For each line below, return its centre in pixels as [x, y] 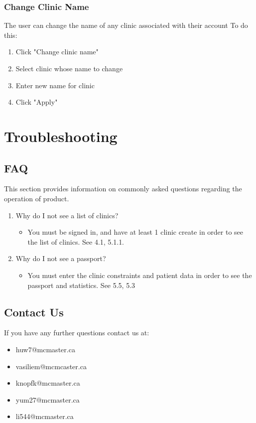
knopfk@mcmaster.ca [48, 383]
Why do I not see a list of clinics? [67, 215]
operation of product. [37, 198]
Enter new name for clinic [55, 85]
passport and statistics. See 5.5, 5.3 [81, 285]
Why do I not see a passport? [61, 258]
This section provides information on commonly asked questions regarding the [123, 189]
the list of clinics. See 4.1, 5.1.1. [76, 241]
